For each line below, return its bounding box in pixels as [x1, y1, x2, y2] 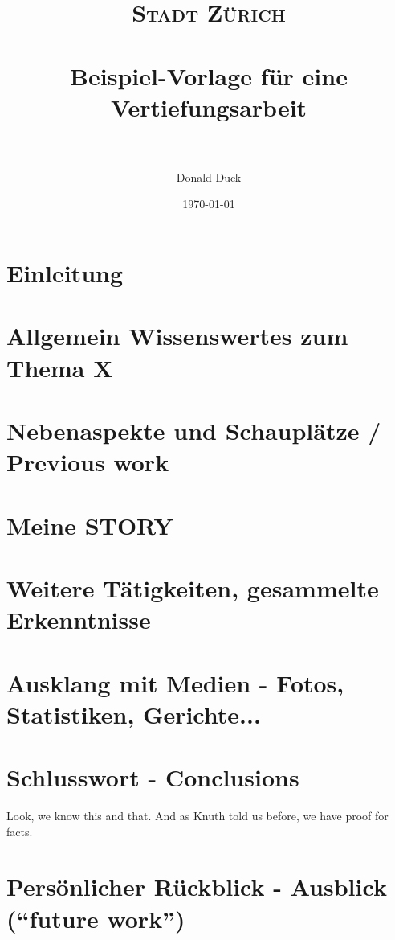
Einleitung [6, 257, 124, 289]
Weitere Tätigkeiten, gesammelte [6, 571, 379, 604]
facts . [6, 823, 33, 839]
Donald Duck [176, 168, 242, 185]
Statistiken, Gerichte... [6, 697, 261, 730]
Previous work [6, 445, 169, 478]
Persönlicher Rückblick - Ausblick [6, 870, 387, 903]
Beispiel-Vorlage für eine [70, 59, 348, 92]
